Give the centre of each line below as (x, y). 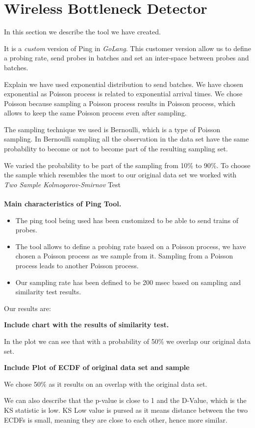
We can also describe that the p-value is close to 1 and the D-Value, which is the (125, 400)
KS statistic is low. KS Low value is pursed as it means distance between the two (126, 410)
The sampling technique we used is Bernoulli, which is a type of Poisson (112, 129)
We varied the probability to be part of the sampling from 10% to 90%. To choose (127, 165)
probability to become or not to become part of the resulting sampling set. (116, 149)
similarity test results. (48, 292)
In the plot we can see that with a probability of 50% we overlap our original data (127, 341)
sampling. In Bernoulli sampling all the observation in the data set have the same (127, 139)
